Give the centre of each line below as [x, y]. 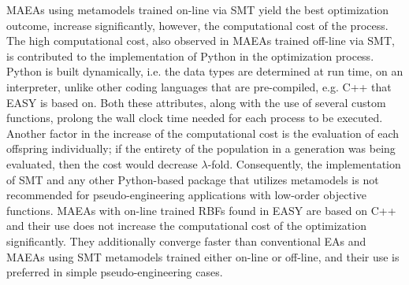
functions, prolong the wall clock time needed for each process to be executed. [195, 118]
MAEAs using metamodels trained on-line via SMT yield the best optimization [198, 9]
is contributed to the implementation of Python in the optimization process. [190, 56]
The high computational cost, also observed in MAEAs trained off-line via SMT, [201, 41]
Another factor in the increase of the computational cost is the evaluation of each [203, 133]
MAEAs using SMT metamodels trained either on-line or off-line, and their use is [203, 256]
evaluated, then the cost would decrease [102, 163]
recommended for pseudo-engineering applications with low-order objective [186, 195]
